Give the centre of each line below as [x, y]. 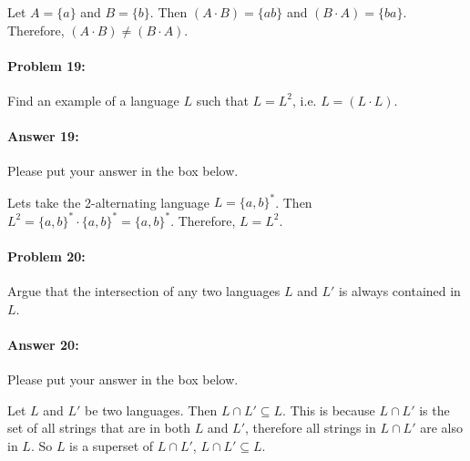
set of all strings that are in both [99, 428]
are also [441, 428]
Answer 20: [43, 344]
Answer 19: [43, 136]
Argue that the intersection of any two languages [144, 290]
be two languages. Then [151, 410]
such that [222, 100]
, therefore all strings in [311, 428]
